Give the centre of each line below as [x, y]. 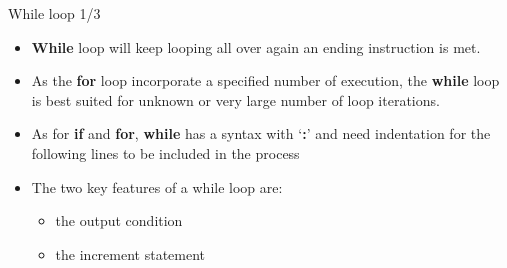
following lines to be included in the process [165, 152]
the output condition [119, 220]
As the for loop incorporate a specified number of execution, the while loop [265, 80]
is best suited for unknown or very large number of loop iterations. [235, 99]
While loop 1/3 [54, 13]
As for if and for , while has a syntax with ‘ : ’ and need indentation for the [261, 133]
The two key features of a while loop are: [157, 186]
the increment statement [130, 253]
